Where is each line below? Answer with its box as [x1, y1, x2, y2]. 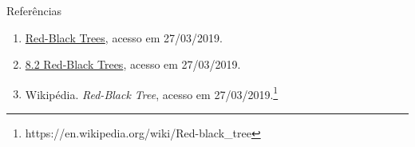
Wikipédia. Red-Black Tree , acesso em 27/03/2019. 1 [25, 83, 279, 102]
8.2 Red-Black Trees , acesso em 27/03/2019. [25, 56, 241, 73]
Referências [6, 2, 62, 18]
